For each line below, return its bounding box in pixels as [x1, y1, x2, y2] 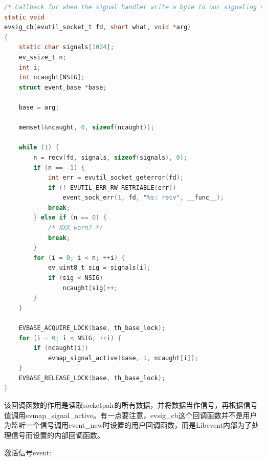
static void [4, 13, 45, 21]
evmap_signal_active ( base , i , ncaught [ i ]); [48, 354, 198, 362]
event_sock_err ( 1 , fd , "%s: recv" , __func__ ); [62, 194, 224, 202]
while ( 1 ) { [18, 144, 59, 151]
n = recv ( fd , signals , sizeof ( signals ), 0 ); [33, 153, 188, 161]
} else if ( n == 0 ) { [33, 214, 107, 222]
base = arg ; [18, 103, 59, 111]
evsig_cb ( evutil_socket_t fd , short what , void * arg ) [4, 24, 191, 31]
